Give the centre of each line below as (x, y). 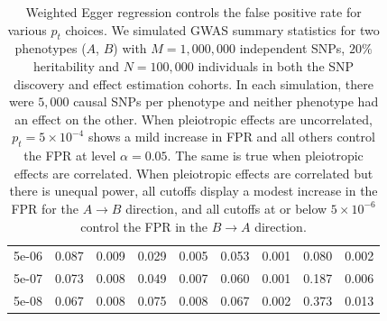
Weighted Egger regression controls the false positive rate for (193, 12)
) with (130, 48)
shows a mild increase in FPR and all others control (231, 137)
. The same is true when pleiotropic (265, 156)
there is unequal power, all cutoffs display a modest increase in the (193, 191)
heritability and (77, 65)
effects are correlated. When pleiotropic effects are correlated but (193, 173)
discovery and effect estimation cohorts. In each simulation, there (193, 83)
